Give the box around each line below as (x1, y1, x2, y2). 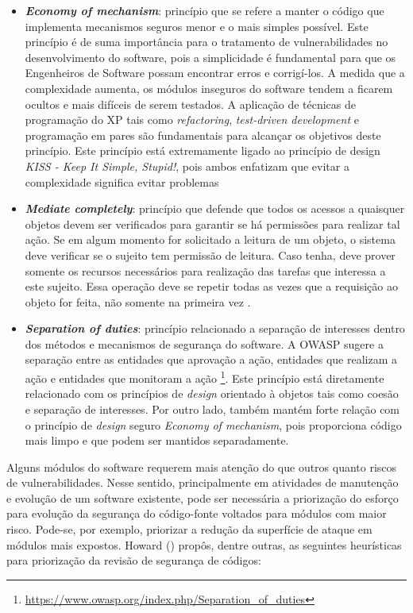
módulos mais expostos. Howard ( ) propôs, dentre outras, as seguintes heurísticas (6, 536, 402, 553)
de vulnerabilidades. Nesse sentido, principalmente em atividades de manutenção (6, 474, 399, 491)
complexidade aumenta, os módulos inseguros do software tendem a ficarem (25, 79, 393, 96)
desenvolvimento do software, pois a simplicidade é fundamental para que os (25, 48, 396, 65)
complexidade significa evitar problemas (25, 173, 219, 190)
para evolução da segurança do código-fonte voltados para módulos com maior (6, 505, 387, 522)
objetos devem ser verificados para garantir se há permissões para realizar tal (25, 215, 400, 232)
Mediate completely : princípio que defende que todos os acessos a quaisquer (25, 200, 405, 217)
